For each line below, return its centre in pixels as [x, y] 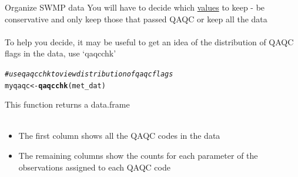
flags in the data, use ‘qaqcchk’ [61, 53]
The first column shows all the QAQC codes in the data [119, 136]
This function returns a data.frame [67, 104]
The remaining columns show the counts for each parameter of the [138, 156]
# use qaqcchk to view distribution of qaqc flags [89, 74]
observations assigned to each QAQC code [94, 167]
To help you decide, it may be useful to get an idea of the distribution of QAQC [149, 41]
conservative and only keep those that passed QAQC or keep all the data [136, 19]
